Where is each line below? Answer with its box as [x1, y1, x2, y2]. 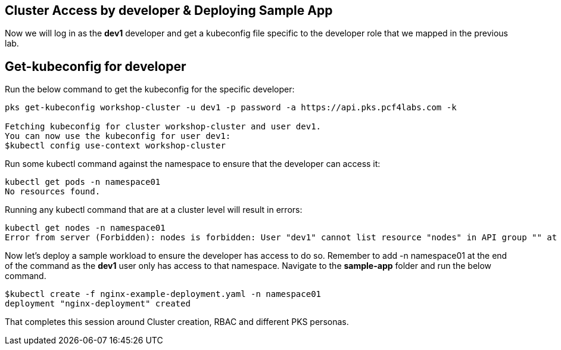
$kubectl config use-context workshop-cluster [5, 141, 226, 151]
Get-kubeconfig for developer [5, 58, 186, 74]
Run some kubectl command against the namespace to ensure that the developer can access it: [5, 159, 381, 169]
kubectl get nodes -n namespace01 [5, 223, 166, 233]
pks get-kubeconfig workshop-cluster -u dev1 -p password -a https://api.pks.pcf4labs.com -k [5, 103, 457, 113]
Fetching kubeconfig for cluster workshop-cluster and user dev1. [5, 122, 322, 132]
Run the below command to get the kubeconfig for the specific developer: [5, 84, 295, 95]
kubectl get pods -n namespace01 [5, 177, 161, 187]
